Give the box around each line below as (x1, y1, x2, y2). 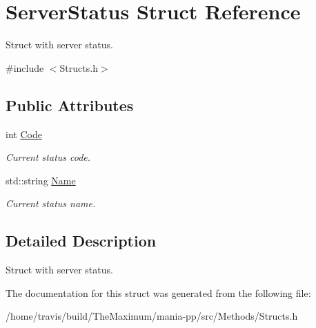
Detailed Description (6, 230, 157, 251)
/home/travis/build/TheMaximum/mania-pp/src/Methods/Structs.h (6, 309, 298, 323)
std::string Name (6, 173, 76, 187)
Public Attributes (6, 94, 134, 115)
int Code (6, 126, 42, 141)
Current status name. (6, 196, 96, 211)
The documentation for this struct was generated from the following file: (6, 285, 311, 300)
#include (6, 60, 44, 75)
